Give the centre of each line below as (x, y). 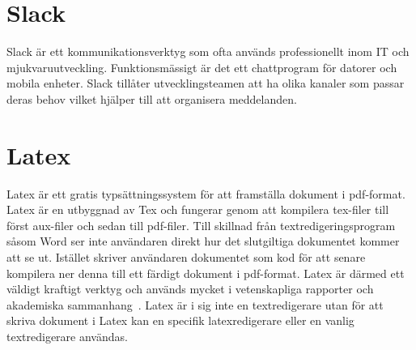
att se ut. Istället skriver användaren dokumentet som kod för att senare (186, 257)
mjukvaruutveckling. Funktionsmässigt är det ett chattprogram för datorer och (202, 67)
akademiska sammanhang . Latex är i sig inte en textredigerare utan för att (195, 304)
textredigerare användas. (67, 336)
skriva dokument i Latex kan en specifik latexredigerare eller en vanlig (180, 320)
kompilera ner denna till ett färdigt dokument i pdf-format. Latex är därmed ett (206, 273)
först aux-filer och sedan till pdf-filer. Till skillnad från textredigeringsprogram (201, 225)
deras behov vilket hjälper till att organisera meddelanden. (152, 98)
